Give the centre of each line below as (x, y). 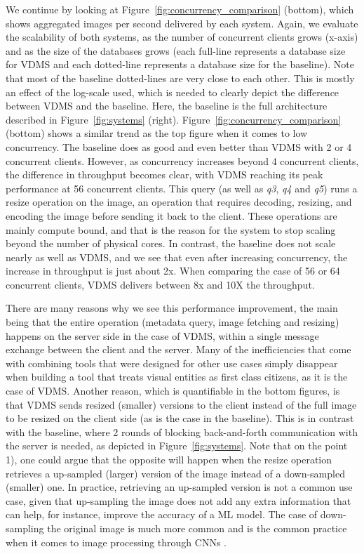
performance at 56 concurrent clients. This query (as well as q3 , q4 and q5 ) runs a (182, 188)
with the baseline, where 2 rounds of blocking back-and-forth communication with (182, 431)
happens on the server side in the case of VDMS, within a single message (162, 335)
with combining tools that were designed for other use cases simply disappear (172, 363)
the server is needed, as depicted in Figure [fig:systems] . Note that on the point (177, 446)
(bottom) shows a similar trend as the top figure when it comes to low (157, 133)
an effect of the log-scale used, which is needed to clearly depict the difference (173, 92)
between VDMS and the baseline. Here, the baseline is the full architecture (167, 106)
